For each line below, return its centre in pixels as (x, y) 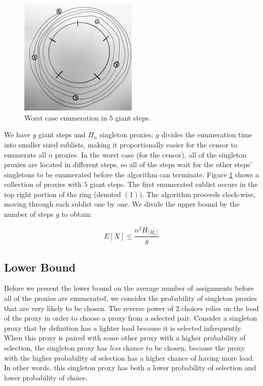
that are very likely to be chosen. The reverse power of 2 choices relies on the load (131, 308)
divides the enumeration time (207, 134)
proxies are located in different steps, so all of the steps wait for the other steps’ (128, 164)
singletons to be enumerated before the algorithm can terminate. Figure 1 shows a (132, 174)
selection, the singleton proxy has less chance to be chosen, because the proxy (125, 347)
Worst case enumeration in (66, 117)
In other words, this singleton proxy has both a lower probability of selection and (130, 368)
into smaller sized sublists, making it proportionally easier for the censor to (121, 144)
